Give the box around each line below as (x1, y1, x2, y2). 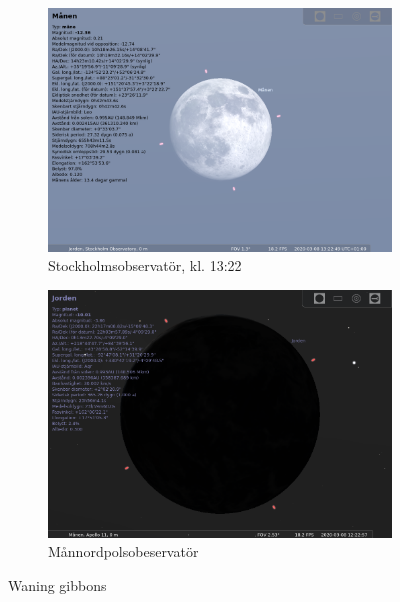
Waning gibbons (8, 575, 107, 596)
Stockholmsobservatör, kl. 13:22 (48, 255, 242, 276)
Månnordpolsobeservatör (48, 541, 199, 562)
